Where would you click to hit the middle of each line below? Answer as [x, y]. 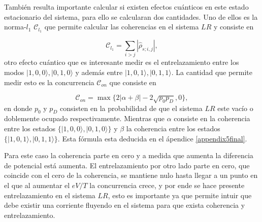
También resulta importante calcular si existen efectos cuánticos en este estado [126, 7]
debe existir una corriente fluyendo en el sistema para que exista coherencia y [125, 205]
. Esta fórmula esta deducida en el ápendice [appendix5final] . [152, 138]
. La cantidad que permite [212, 72]
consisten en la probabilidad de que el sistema [131, 108]
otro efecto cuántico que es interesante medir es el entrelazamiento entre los [122, 62]
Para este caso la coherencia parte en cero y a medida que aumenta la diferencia [129, 155]
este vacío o [235, 108]
